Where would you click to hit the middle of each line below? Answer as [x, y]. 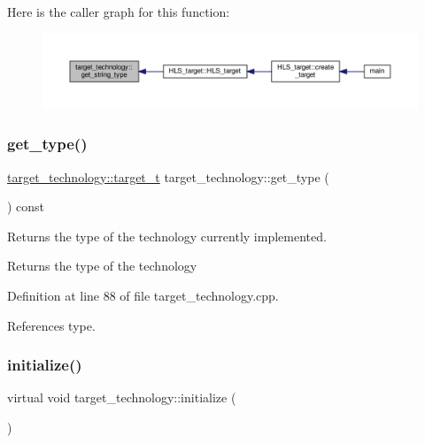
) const [26, 206]
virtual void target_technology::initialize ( [122, 397]
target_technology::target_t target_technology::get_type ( [168, 176]
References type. [51, 325]
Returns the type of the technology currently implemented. [167, 236]
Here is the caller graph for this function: [119, 11]
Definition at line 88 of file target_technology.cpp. [143, 295]
